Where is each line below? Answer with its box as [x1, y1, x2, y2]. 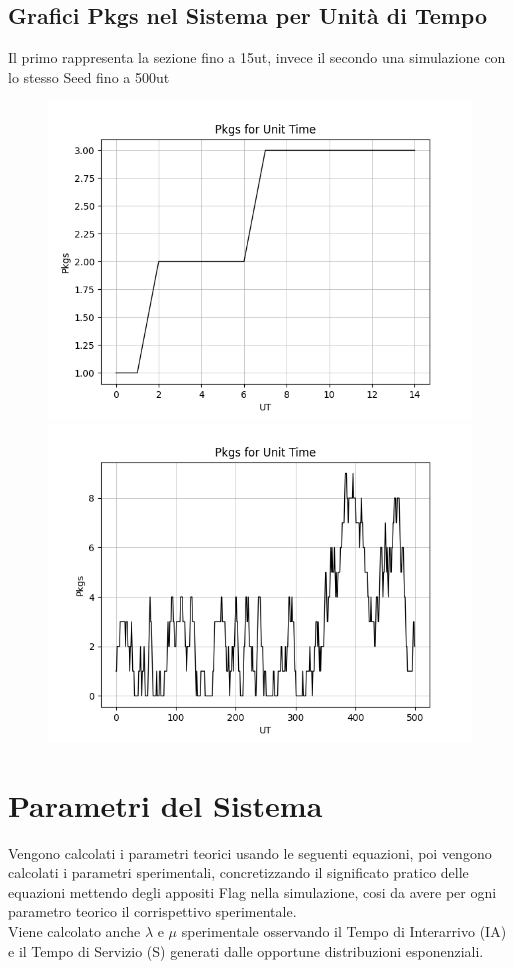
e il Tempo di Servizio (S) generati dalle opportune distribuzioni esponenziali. [8, 940, 484, 961]
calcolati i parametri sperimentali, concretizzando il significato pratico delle [8, 862, 469, 883]
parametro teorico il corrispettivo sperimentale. [8, 901, 297, 922]
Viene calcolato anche [8, 921, 141, 942]
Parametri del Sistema [8, 784, 323, 825]
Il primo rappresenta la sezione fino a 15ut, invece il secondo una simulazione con [8, 47, 506, 68]
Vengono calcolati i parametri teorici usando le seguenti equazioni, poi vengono [8, 842, 492, 863]
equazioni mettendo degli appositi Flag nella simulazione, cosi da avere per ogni [8, 881, 497, 902]
